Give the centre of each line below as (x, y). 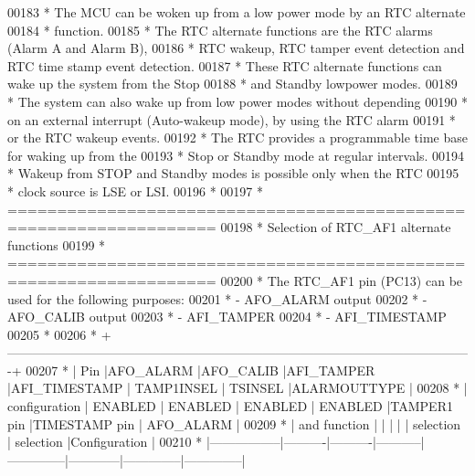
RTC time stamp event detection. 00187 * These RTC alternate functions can (225, 65)
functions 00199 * (57, 244)
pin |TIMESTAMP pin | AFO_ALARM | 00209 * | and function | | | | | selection (234, 423)
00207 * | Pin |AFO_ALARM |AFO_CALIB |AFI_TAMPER (201, 370)
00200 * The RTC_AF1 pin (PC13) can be (342, 280)
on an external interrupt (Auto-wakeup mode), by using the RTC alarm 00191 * (232, 119)
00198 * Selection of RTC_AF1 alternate (336, 227)
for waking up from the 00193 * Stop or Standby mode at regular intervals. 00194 (236, 155)
